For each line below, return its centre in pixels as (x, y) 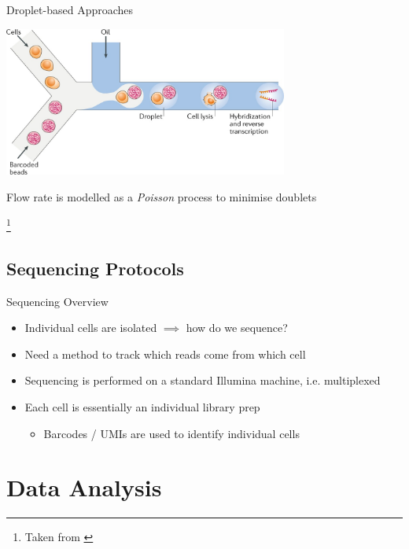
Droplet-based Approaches (70, 9)
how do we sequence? (237, 328)
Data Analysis (84, 487)
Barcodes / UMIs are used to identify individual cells (171, 433)
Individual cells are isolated (91, 328)
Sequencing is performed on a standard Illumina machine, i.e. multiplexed (203, 380)
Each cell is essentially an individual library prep (142, 406)
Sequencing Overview (57, 301)
